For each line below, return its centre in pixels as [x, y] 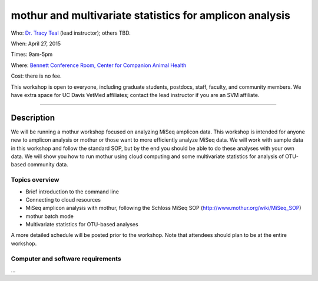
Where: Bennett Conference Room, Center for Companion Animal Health [99, 65]
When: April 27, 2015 [36, 44]
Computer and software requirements [66, 259]
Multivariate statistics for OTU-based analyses [82, 225]
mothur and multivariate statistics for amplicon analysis [151, 15]
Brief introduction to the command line [72, 192]
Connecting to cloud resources [63, 199]
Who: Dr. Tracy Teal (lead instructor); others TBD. [71, 33]
